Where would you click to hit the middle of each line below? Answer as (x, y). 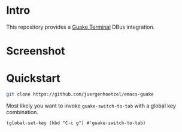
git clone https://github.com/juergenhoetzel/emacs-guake (80, 94)
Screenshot (36, 51)
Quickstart (34, 79)
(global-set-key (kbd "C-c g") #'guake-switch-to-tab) (76, 123)
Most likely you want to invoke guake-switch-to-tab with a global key (91, 106)
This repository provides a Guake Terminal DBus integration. (81, 27)
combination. (22, 112)
